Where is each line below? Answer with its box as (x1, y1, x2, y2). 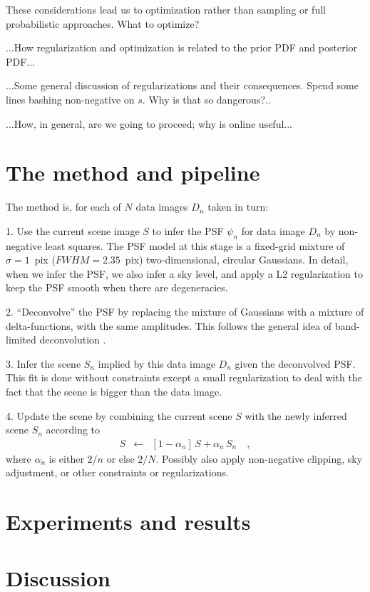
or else (106, 451, 135, 466)
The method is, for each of (6, 199, 121, 214)
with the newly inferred (245, 408, 347, 423)
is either (48, 451, 84, 466)
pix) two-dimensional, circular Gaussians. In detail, (125, 252, 349, 267)
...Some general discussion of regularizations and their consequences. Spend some (6, 78, 359, 93)
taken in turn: (207, 199, 269, 214)
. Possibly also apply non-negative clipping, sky (155, 451, 363, 466)
